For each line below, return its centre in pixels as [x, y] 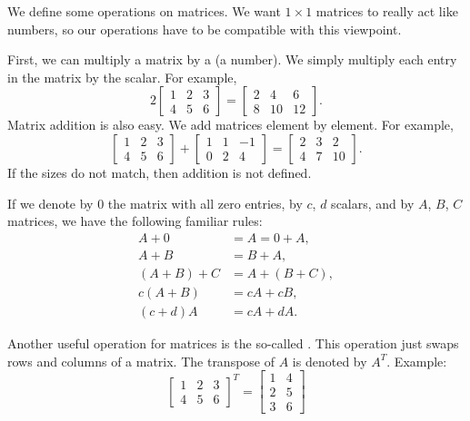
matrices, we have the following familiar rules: [135, 221]
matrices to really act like [387, 11]
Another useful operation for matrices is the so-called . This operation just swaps [233, 343]
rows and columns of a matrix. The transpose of [141, 361]
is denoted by [330, 361]
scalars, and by [373, 203]
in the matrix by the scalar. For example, [122, 77]
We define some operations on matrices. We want [144, 11]
